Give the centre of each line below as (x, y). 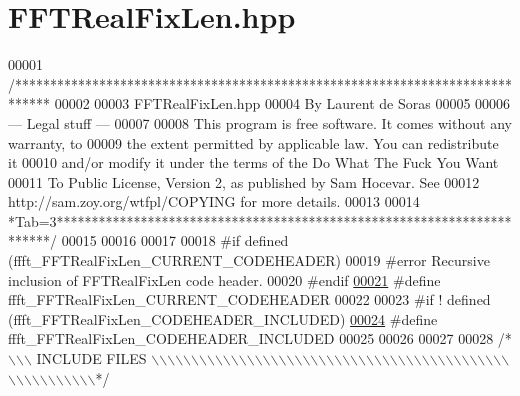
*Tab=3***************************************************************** (260, 220)
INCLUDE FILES (91, 358)
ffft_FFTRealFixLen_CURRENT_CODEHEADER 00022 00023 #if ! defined (249, 299)
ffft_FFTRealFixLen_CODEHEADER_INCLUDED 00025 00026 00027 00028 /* (260, 338)
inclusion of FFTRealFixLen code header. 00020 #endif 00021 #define (224, 279)
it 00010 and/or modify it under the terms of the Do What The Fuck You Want (253, 162)
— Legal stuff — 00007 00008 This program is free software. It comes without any (260, 122)
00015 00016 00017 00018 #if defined (175, 240)
